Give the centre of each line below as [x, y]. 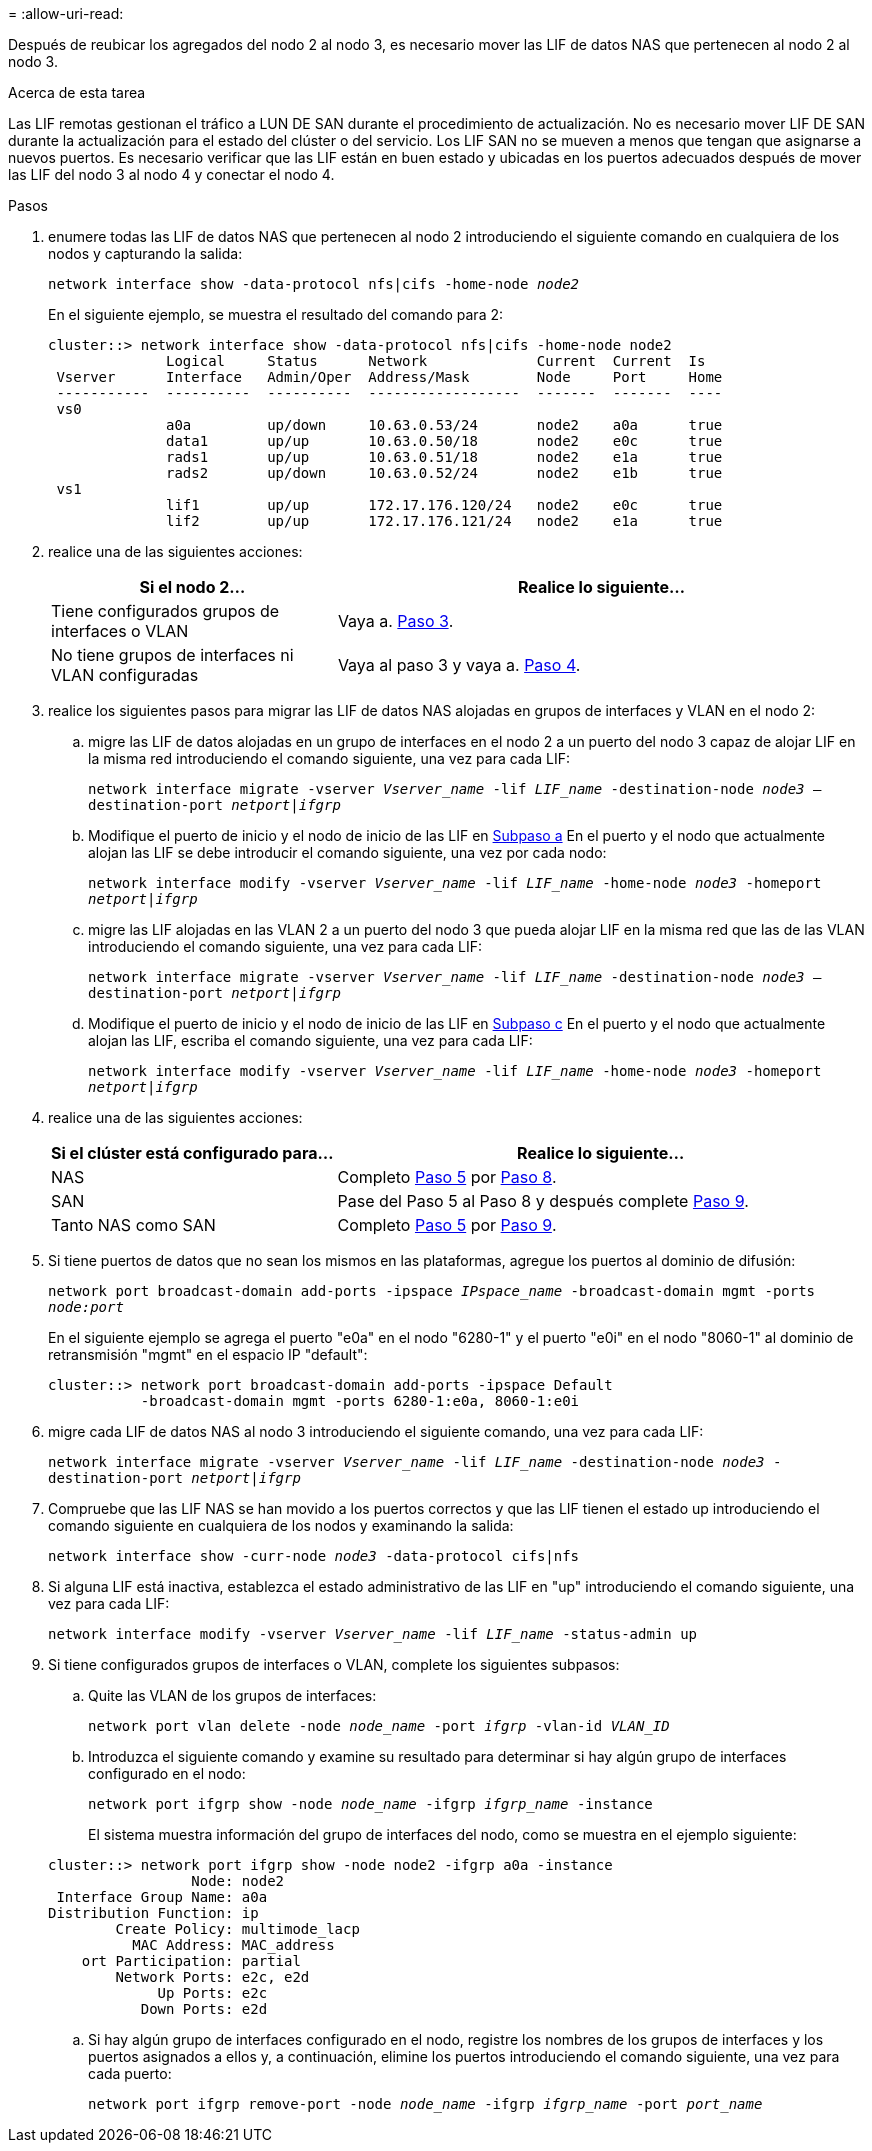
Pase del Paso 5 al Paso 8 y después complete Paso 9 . [543, 1201]
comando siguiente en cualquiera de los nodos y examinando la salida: [281, 1525]
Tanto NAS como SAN [133, 1225]
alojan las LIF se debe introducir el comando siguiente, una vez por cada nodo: [347, 852]
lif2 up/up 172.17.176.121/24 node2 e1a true [444, 521]
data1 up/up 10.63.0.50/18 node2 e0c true [444, 441]
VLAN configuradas [125, 675]
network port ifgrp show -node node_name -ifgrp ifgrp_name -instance [370, 1804]
